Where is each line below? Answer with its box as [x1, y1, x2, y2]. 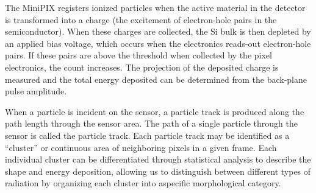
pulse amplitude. [5, 85, 67, 97]
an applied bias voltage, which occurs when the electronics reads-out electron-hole [5, 37, 311, 49]
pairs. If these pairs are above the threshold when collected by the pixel [5, 49, 272, 61]
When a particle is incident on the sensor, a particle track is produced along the [5, 105, 304, 118]
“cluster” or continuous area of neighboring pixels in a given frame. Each [5, 141, 277, 153]
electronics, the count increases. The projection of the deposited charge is [5, 60, 279, 73]
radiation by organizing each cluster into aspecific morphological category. [5, 177, 281, 189]
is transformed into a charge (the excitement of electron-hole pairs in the [5, 13, 277, 26]
